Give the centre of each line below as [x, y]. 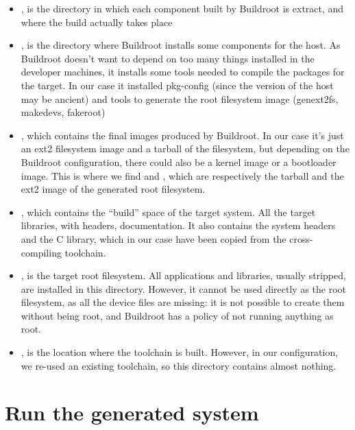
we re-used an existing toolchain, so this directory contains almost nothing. [179, 365]
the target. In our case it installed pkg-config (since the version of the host [177, 85]
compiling [41, 252]
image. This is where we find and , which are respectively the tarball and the [182, 175]
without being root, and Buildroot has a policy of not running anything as [177, 315]
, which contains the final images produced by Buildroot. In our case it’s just [182, 135]
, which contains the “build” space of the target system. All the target [168, 212]
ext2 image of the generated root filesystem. [113, 189]
